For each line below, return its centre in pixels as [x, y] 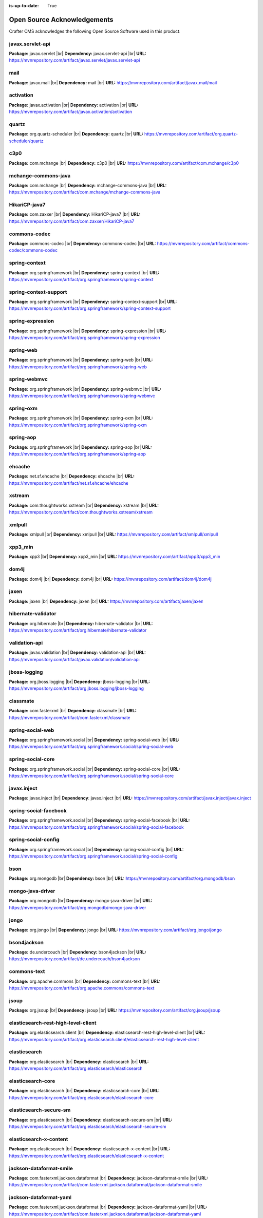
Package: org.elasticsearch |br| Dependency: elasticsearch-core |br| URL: [85, 1091]
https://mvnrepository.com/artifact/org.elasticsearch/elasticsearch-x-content [86, 1156]
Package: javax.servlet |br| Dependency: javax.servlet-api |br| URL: [78, 54]
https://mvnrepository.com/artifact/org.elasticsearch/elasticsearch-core [81, 1097]
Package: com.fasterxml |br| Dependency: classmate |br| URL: [73, 711]
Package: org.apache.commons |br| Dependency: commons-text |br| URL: [85, 981]
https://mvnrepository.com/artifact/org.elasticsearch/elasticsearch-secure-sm [88, 1127]
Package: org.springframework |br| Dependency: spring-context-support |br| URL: [93, 302]
